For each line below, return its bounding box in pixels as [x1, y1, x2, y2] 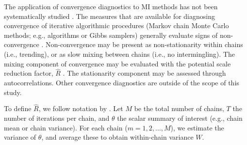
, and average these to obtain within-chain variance [41, 132, 194, 142]
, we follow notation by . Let [38, 103, 123, 113]
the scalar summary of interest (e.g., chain [117, 113, 243, 123]
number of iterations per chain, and [4, 113, 110, 123]
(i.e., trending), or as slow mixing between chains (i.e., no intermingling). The [4, 48, 235, 59]
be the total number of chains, [134, 103, 224, 113]
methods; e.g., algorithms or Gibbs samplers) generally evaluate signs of [4, 30, 218, 40]
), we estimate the [170, 122, 224, 132]
